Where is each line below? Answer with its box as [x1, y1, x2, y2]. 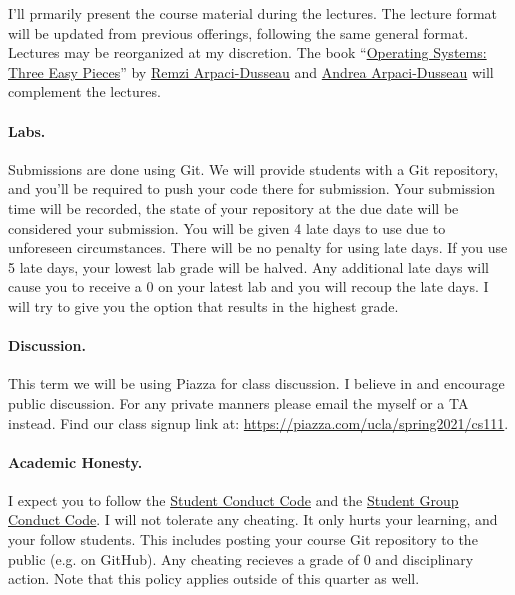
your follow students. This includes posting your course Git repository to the [8, 529, 478, 550]
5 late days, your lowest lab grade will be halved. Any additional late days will [8, 256, 489, 277]
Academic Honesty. [8, 451, 143, 472]
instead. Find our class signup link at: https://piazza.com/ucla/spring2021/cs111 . [8, 412, 509, 433]
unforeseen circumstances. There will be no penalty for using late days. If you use [8, 237, 508, 258]
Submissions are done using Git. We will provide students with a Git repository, [8, 158, 499, 179]
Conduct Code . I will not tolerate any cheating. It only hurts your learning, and [8, 509, 498, 530]
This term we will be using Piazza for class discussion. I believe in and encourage [8, 373, 505, 394]
